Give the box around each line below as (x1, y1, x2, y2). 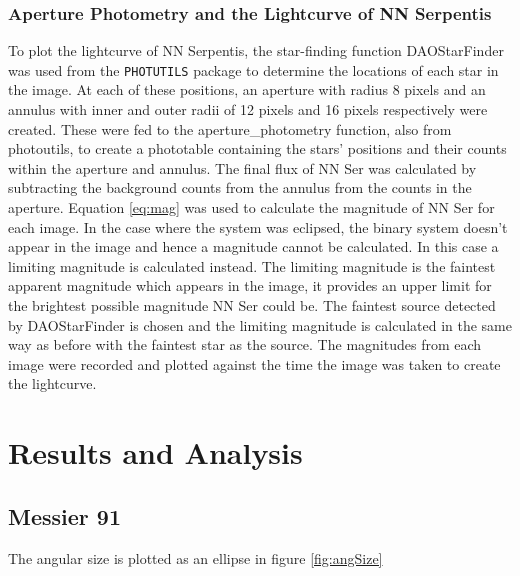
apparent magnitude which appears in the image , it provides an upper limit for (8, 275, 492, 296)
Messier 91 (8, 500, 121, 531)
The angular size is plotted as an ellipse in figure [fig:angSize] (8, 547, 383, 568)
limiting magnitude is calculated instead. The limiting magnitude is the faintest (8, 255, 496, 276)
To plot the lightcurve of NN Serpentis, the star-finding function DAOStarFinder (8, 40, 504, 61)
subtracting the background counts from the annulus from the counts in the (8, 177, 472, 198)
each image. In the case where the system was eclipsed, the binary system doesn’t (8, 216, 508, 237)
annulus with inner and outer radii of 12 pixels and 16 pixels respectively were (8, 99, 488, 120)
